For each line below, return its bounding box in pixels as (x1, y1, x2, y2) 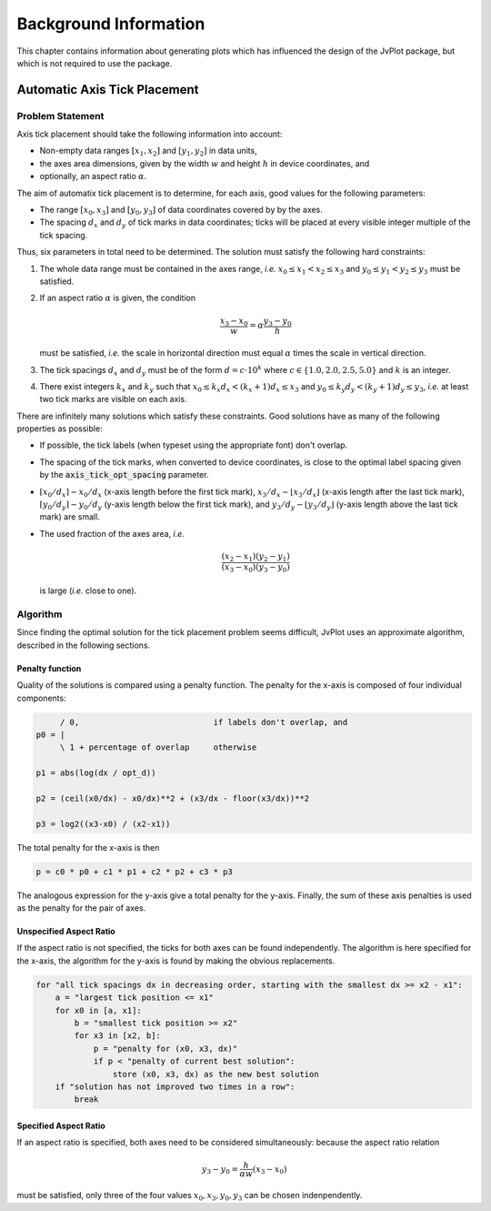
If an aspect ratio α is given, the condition (39, 292, 196, 304)
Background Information (16, 14, 205, 34)
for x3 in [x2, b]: (74, 1031, 161, 1041)
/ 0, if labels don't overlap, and (59, 717, 348, 727)
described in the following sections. (16, 640, 151, 651)
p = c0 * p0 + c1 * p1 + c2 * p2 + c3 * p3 (35, 866, 234, 877)
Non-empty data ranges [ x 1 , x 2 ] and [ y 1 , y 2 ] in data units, (39, 146, 258, 158)
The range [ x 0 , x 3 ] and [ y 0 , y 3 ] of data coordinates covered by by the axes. (39, 205, 323, 217)
